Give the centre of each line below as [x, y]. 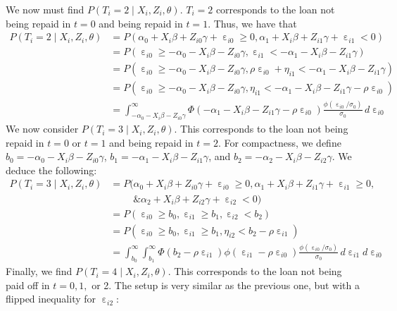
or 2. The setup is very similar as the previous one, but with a [226, 285]
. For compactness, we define [279, 142]
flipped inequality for [51, 299]
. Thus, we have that [252, 23]
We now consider [42, 129]
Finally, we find [39, 271]
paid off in [28, 285]
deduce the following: [51, 170]
